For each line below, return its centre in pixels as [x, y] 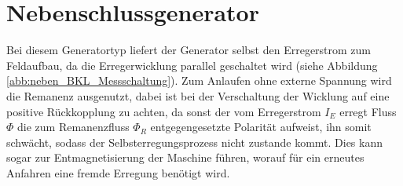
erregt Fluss [368, 111]
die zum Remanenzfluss [73, 127]
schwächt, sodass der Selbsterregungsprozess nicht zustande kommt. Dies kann [195, 142]
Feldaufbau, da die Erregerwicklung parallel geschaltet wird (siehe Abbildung [192, 65]
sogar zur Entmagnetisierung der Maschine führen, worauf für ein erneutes [185, 157]
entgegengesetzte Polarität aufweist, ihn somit [261, 127]
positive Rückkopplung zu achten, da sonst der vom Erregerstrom [164, 111]
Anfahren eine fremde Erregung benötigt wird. [118, 172]
